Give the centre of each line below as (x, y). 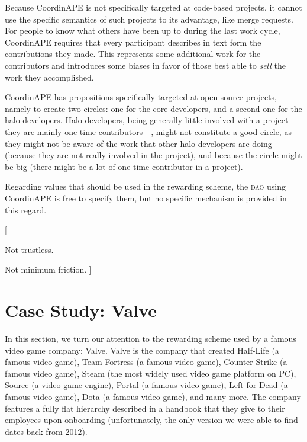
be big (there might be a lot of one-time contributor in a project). (124, 166)
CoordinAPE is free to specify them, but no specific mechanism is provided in (146, 198)
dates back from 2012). (46, 431)
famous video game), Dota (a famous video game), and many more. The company (153, 396)
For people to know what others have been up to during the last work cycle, (143, 31)
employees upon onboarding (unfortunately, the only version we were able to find (151, 420)
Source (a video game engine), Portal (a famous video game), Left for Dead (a (146, 385)
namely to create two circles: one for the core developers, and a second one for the (153, 108)
